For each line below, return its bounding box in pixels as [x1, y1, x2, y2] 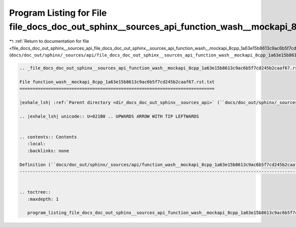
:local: [27, 141, 46, 147]
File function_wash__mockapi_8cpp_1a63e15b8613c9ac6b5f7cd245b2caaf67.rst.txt [19, 79, 215, 85]
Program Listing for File [9, 7, 107, 18]
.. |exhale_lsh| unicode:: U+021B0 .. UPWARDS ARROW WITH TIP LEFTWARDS [19, 113, 199, 119]
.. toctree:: [19, 190, 51, 195]
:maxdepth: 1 [27, 196, 59, 202]
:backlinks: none [27, 148, 69, 154]
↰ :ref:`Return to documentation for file [9, 38, 89, 44]
